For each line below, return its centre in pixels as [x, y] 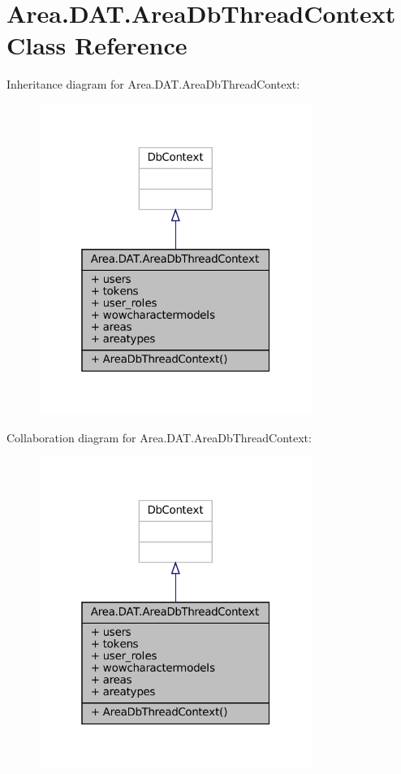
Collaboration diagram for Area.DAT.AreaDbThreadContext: [159, 437]
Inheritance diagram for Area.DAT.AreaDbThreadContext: [153, 84]
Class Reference [97, 45]
